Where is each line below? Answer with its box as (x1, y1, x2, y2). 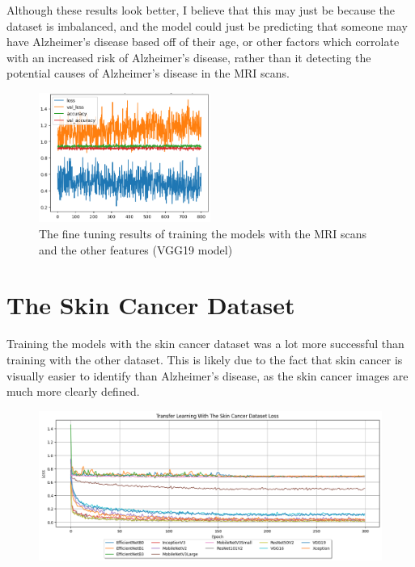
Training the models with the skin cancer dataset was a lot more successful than (6, 335, 404, 352)
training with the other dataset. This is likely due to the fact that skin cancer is (6, 351, 403, 367)
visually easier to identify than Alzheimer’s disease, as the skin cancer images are (6, 367, 409, 384)
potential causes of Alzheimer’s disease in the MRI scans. (6, 65, 290, 82)
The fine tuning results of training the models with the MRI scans (39, 225, 367, 242)
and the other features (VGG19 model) (39, 241, 233, 258)
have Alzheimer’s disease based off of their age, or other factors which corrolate (6, 33, 400, 50)
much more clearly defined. (6, 383, 140, 400)
